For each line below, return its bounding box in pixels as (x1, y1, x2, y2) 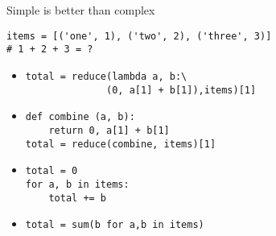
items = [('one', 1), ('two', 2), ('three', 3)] (6, 30, 272, 42)
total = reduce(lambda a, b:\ (25, 70, 187, 82)
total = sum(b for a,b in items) (25, 219, 204, 231)
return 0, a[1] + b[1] (48, 124, 170, 136)
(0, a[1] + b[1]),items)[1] (106, 84, 257, 96)
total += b (48, 192, 107, 204)
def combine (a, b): (25, 111, 135, 123)
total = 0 (25, 165, 78, 177)
